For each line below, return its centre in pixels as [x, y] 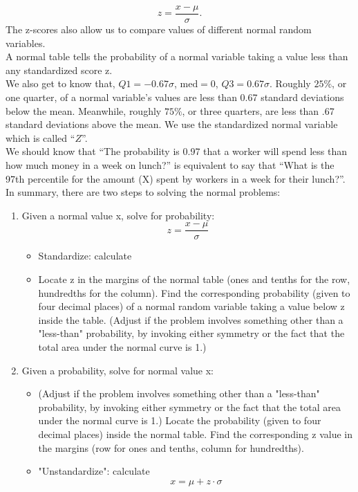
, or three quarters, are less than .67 [258, 110]
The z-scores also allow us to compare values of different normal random [159, 29]
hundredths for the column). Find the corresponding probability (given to [194, 292]
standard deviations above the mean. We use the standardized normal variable [172, 124]
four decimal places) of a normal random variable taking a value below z [191, 306]
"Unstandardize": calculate [94, 471]
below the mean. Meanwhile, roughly [84, 110]
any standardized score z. [59, 70]
